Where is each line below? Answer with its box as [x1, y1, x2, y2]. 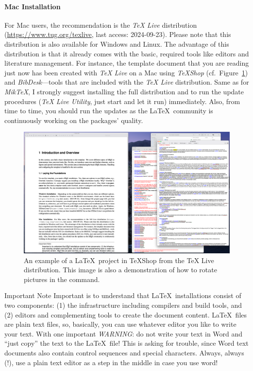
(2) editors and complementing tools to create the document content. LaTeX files [4, 309, 247, 319]
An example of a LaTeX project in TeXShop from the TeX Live [24, 255, 214, 265]
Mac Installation [4, 1, 61, 11]
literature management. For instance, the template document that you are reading [4, 58, 249, 68]
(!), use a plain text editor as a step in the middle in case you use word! [4, 357, 218, 367]
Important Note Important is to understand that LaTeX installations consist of [4, 290, 241, 300]
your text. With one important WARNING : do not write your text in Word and [4, 328, 243, 338]
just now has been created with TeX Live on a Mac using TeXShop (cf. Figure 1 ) [4, 67, 248, 77]
